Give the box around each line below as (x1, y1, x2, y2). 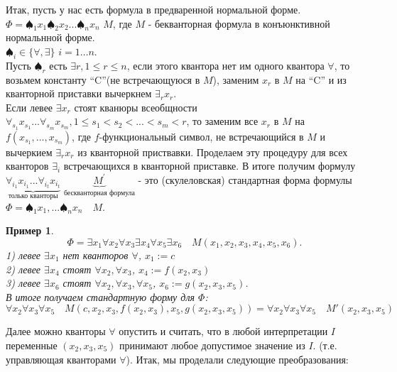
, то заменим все (186, 114, 259, 128)
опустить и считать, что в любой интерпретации (119, 324, 328, 339)
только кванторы (8, 192, 58, 200)
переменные (6, 337, 58, 352)
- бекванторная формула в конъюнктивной (148, 16, 330, 31)
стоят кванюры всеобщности (74, 99, 197, 114)
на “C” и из (295, 72, 347, 87)
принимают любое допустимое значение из (119, 337, 305, 352)
